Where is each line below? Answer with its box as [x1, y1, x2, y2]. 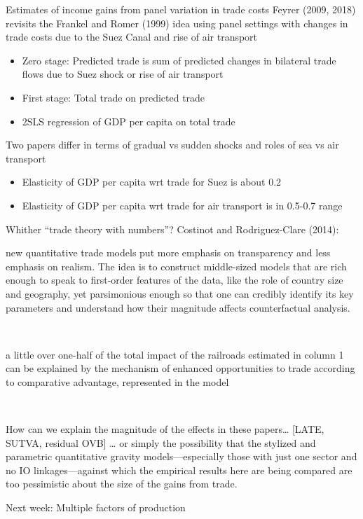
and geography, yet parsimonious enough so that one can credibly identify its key [6, 286, 354, 300]
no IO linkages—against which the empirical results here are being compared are [6, 462, 352, 477]
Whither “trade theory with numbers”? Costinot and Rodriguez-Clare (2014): [6, 221, 339, 236]
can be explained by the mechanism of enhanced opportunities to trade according [6, 361, 355, 375]
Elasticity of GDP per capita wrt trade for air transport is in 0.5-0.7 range [22, 198, 343, 212]
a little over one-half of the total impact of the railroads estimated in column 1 [6, 347, 344, 361]
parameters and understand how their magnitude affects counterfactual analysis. [6, 300, 350, 314]
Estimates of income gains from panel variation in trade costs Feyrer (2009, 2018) [6, 2, 356, 16]
